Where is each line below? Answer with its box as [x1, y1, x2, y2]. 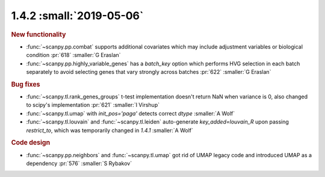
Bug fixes [11, 80, 40, 88]
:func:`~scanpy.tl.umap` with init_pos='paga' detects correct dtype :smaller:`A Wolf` [26, 110, 235, 117]
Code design [11, 139, 51, 147]
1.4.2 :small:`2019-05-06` [11, 9, 144, 22]
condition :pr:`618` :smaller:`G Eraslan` [26, 52, 121, 59]
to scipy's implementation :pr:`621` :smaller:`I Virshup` [26, 101, 159, 109]
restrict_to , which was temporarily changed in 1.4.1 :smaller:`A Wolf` [26, 127, 194, 134]
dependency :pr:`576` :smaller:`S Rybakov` [26, 160, 132, 167]
